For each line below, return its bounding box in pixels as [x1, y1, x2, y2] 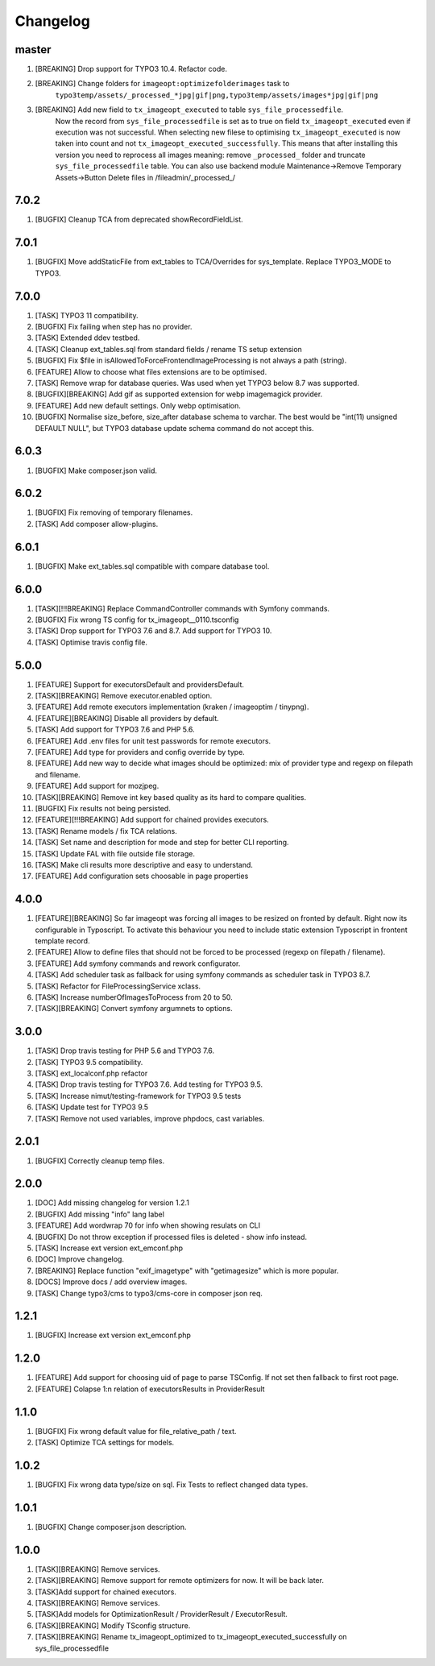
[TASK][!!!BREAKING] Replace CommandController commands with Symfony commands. [35, 603, 330, 613]
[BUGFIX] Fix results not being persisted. [35, 803, 171, 813]
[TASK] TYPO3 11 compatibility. [35, 310, 139, 320]
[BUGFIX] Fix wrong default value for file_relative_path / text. [35, 1426, 237, 1436]
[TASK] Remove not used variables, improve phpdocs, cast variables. [35, 1113, 265, 1123]
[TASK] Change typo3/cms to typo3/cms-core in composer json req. [35, 1288, 263, 1298]
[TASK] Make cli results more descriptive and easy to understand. [35, 860, 254, 869]
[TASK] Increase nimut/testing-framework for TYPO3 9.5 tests [35, 1091, 242, 1100]
